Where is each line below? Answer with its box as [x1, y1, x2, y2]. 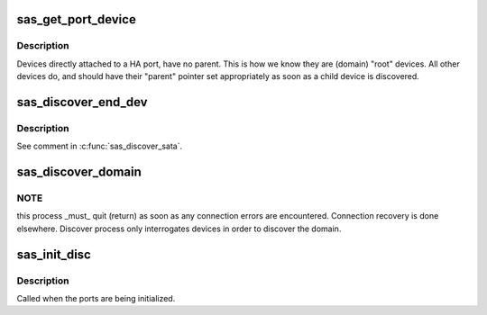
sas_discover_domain [16, 165, 142, 180]
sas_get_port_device [16, 12, 137, 27]
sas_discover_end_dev [16, 94, 148, 110]
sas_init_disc [16, 247, 92, 262]
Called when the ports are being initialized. [16, 293, 176, 304]
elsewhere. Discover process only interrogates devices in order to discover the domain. [16, 223, 342, 234]
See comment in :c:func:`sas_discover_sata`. [16, 140, 183, 152]
